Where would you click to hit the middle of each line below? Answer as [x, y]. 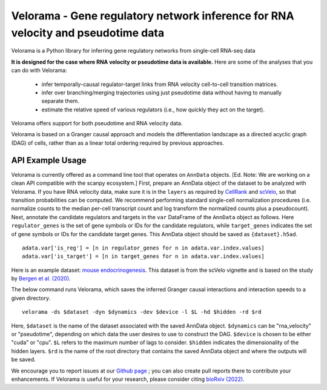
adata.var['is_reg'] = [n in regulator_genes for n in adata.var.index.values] [143, 248]
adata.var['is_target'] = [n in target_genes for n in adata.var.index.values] [143, 256]
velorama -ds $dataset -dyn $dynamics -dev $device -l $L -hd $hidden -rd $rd [142, 312]
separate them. [61, 101]
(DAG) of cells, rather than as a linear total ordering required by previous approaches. [117, 143]
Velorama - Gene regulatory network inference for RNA [153, 16]
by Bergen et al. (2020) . [41, 279]
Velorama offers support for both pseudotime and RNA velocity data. [97, 124]
